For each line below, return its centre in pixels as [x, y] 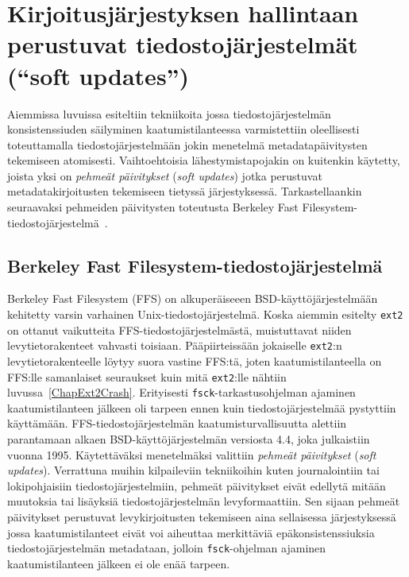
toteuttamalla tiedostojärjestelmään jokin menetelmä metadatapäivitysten [187, 144]
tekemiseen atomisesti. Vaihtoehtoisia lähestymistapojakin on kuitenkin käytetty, [204, 160]
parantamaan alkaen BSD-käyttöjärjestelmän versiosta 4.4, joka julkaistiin [189, 439]
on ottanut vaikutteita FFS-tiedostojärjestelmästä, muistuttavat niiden [179, 329]
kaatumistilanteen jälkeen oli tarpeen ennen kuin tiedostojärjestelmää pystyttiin [202, 407]
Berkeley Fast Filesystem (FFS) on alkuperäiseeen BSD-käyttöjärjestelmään [193, 298]
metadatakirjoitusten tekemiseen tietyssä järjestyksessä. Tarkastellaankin [185, 191]
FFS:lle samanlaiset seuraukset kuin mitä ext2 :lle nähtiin [147, 376]
